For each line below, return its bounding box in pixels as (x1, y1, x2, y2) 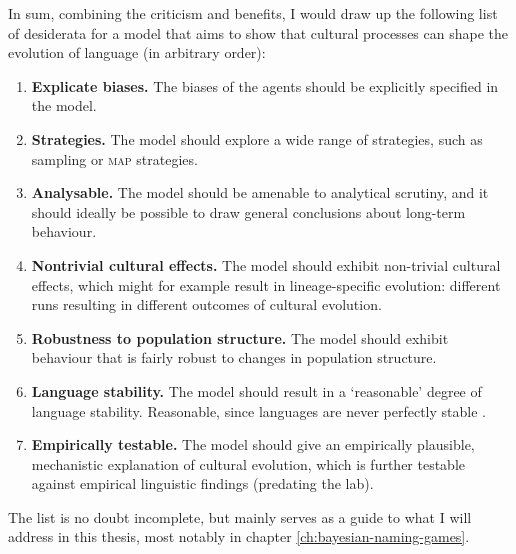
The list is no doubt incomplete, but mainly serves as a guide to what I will (8, 506, 472, 527)
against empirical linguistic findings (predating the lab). (31, 473, 374, 494)
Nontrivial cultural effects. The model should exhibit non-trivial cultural (31, 254, 501, 275)
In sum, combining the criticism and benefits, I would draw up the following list (8, 3, 498, 23)
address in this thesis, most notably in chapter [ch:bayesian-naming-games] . (8, 526, 470, 547)
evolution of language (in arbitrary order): (8, 42, 266, 63)
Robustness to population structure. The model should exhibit (31, 327, 449, 348)
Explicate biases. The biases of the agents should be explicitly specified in (31, 75, 499, 96)
